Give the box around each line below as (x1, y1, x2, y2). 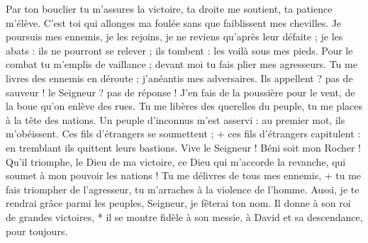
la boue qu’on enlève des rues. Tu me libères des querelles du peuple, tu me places (6, 98, 362, 113)
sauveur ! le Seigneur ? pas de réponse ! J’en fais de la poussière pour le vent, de (6, 84, 355, 99)
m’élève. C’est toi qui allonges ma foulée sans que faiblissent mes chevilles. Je (6, 15, 342, 30)
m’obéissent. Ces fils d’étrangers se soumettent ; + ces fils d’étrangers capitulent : (6, 126, 361, 141)
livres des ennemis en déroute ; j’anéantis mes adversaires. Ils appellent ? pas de (6, 70, 353, 85)
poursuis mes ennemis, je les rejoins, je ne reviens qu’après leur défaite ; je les (6, 29, 343, 44)
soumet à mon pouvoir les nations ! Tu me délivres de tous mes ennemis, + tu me (6, 168, 362, 183)
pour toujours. (6, 223, 68, 238)
